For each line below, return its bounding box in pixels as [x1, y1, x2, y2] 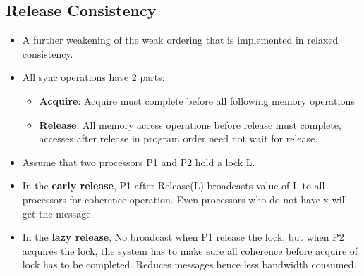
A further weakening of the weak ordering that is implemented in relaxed [22, 32, 339, 47]
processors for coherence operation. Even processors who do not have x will [22, 192, 348, 206]
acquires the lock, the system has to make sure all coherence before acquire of [22, 243, 358, 258]
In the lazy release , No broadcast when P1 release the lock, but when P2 [22, 230, 344, 244]
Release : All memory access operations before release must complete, [39, 117, 341, 132]
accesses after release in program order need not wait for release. [39, 131, 318, 146]
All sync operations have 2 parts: [22, 70, 165, 84]
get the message [22, 206, 91, 220]
